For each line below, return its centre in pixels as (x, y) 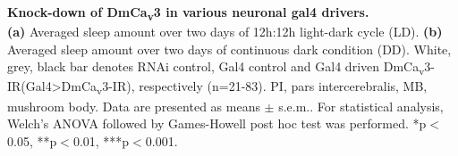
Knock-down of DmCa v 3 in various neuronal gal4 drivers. (188, 13)
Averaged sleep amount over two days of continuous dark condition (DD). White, (229, 49)
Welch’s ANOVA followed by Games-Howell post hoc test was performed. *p (217, 123)
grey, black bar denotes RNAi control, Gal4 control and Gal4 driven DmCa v (216, 68)
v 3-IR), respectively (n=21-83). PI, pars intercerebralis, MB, (262, 87)
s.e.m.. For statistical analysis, (361, 106)
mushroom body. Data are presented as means (134, 106)
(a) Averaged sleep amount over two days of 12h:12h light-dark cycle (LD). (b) (225, 32)
